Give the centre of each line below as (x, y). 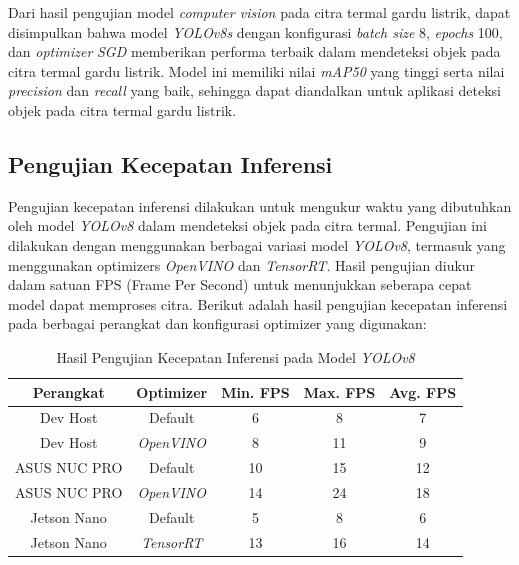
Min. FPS (255, 391)
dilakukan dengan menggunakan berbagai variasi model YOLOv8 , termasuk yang (257, 244)
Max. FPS (339, 391)
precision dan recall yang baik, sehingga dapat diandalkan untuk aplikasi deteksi (254, 90)
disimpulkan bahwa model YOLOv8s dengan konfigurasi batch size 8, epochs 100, (255, 31)
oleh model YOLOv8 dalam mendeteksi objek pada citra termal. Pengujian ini (247, 225)
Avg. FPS (423, 391)
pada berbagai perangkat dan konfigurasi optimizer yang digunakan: (217, 323)
